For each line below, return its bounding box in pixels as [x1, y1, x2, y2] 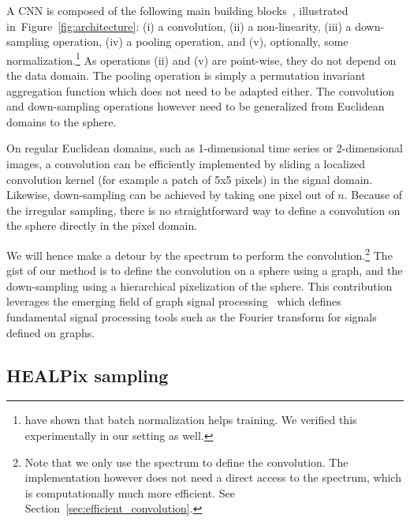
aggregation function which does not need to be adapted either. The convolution [6, 82, 395, 99]
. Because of [344, 186, 403, 203]
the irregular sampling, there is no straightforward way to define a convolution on [6, 201, 401, 218]
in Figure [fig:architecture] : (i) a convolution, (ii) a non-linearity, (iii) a [6, 17, 352, 34]
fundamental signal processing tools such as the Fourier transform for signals [6, 309, 377, 325]
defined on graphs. [6, 324, 95, 340]
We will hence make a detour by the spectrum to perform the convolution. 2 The [6, 244, 393, 263]
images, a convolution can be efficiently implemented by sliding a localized [6, 156, 366, 171]
